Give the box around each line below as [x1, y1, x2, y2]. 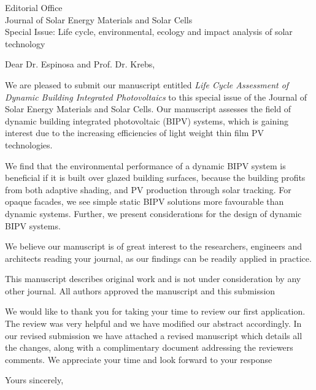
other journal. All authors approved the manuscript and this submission [5, 284, 276, 297]
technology [5, 37, 45, 50]
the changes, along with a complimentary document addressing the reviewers [5, 341, 293, 354]
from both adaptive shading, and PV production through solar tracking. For [5, 183, 291, 196]
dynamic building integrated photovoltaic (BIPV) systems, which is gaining [5, 114, 288, 127]
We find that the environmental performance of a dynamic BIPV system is [5, 159, 286, 172]
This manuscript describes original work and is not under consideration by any [5, 272, 301, 285]
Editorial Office [5, 1, 63, 13]
